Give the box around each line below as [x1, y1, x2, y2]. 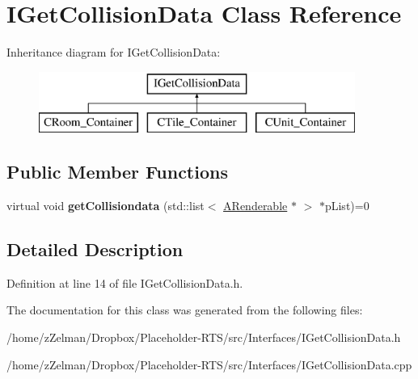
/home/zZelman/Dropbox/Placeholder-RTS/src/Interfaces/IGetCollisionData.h [6, 329, 401, 346]
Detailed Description [6, 237, 184, 262]
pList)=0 [324, 197, 369, 214]
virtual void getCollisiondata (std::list [6, 197, 205, 214]
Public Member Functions [6, 159, 228, 184]
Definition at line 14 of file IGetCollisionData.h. [6, 274, 243, 291]
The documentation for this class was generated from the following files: [6, 301, 363, 318]
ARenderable [223, 197, 288, 214]
